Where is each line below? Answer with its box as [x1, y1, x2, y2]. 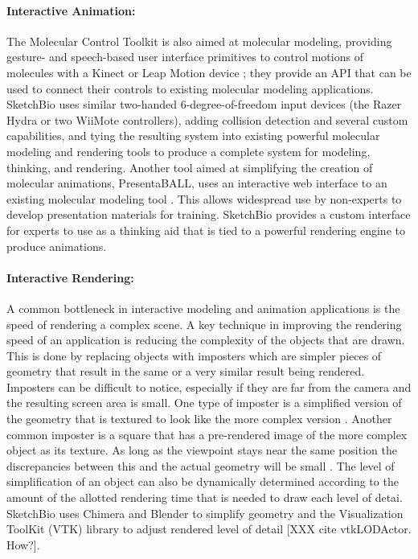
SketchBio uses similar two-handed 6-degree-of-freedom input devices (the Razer [6, 96, 402, 113]
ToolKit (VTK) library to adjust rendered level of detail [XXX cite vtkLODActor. [6, 520, 412, 537]
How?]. [6, 536, 40, 553]
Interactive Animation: [6, 2, 136, 18]
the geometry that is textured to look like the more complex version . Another [6, 410, 392, 427]
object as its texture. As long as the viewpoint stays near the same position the [6, 442, 397, 458]
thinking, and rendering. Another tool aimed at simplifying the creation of [6, 158, 373, 175]
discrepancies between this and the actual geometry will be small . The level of [6, 457, 395, 474]
